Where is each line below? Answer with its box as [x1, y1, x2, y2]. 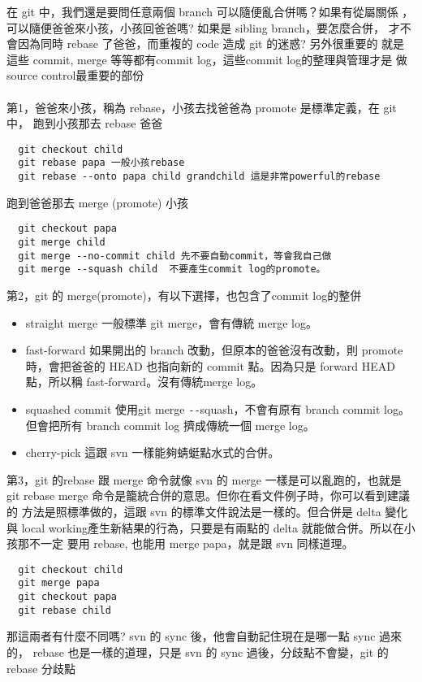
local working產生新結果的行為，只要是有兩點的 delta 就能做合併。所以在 [21, 519, 404, 536]
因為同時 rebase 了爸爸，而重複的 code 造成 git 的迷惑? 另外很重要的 [17, 35, 378, 52]
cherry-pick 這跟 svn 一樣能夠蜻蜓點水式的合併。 [25, 444, 280, 461]
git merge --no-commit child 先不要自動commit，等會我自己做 [18, 250, 332, 262]
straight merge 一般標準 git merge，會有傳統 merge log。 [25, 314, 317, 331]
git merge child [18, 236, 105, 248]
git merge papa [18, 577, 100, 589]
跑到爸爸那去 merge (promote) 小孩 [6, 193, 189, 211]
